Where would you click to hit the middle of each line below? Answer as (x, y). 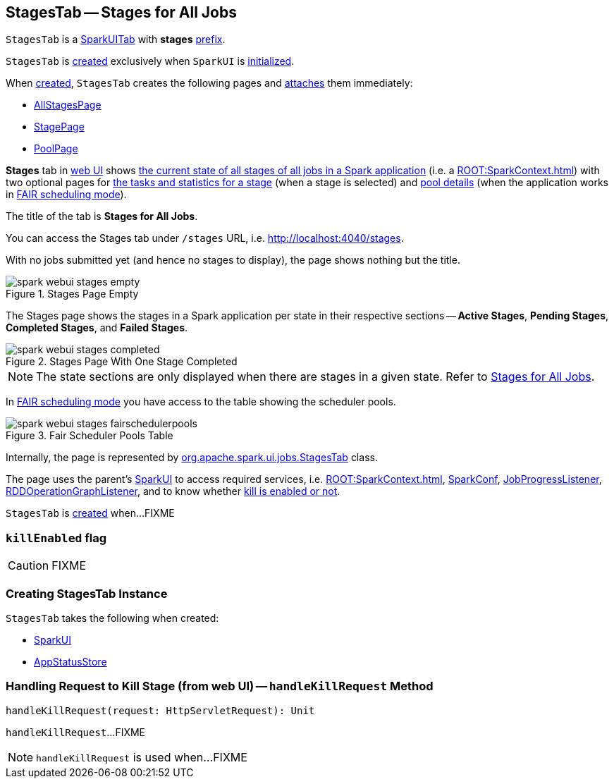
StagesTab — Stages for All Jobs (121, 12)
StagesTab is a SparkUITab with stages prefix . (116, 39)
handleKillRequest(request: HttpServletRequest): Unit (160, 710)
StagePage (59, 127)
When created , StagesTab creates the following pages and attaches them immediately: (209, 83)
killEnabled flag (56, 538)
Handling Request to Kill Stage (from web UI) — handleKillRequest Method (220, 686)
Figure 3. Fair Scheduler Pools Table (90, 436)
